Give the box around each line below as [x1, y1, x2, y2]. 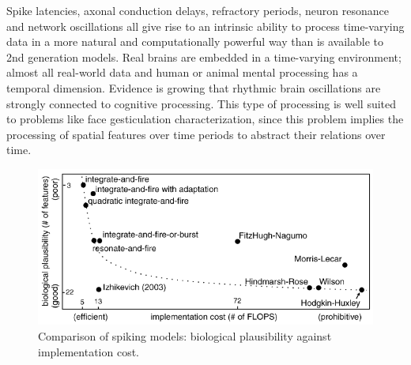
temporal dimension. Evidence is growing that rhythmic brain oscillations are [6, 79, 381, 96]
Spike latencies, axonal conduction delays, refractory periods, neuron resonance [6, 2, 389, 18]
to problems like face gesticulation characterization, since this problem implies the [6, 111, 404, 127]
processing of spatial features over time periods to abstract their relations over [6, 126, 386, 142]
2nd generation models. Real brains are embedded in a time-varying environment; [6, 48, 402, 65]
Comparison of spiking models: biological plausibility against [38, 327, 332, 344]
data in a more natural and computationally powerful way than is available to [6, 33, 384, 50]
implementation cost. [38, 343, 140, 359]
